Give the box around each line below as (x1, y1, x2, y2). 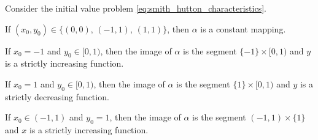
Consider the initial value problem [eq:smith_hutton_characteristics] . (5, 2, 266, 14)
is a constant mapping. (200, 22, 286, 35)
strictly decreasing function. (5, 90, 109, 103)
